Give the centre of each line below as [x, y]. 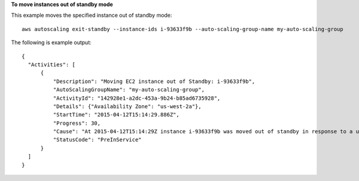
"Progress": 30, [77, 123]
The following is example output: [51, 42]
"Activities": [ [52, 65]
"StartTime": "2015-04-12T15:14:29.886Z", [116, 115]
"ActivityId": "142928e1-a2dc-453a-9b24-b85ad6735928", [137, 98]
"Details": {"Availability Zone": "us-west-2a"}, [127, 106]
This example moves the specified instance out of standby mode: [92, 16]
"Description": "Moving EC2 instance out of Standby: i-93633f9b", [154, 81]
